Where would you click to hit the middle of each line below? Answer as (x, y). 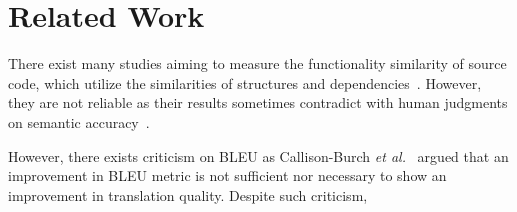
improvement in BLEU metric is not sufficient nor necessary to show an (227, 175)
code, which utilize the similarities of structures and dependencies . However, (245, 82)
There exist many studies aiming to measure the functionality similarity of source (257, 63)
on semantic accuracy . (79, 121)
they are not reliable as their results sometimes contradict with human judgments (258, 102)
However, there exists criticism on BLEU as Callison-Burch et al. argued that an (258, 155)
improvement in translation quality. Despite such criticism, (188, 194)
